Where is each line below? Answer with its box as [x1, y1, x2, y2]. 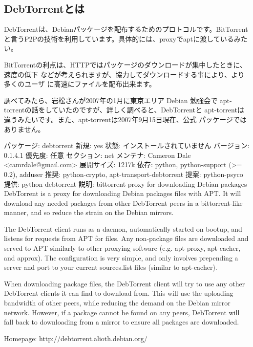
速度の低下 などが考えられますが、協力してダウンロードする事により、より [4, 69, 245, 79]
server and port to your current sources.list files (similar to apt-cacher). [4, 262, 217, 272]
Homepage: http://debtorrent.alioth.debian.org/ [4, 333, 148, 343]
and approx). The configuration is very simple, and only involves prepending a [4, 252, 238, 262]
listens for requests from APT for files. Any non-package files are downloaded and [4, 233, 249, 243]
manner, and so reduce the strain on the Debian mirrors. [4, 207, 174, 217]
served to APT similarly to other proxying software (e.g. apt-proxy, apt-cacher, [4, 243, 241, 253]
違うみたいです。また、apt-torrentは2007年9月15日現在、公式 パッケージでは [4, 114, 247, 124]
